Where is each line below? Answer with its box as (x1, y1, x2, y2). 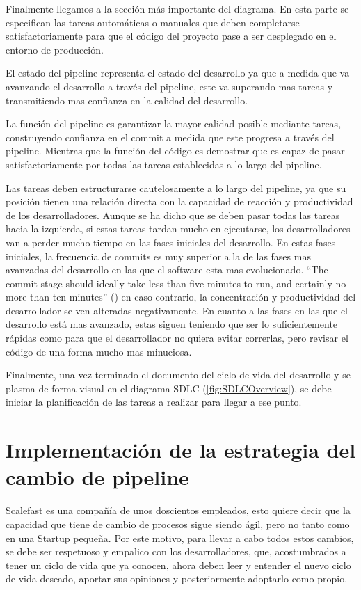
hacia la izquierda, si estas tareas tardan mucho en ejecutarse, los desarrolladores (6, 221, 351, 236)
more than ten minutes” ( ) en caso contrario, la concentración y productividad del (6, 289, 356, 304)
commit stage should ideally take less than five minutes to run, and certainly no (6, 276, 346, 290)
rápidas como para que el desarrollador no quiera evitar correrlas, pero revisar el (6, 330, 348, 345)
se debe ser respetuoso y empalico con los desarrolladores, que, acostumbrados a (6, 544, 346, 559)
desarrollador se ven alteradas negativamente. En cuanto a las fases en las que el (6, 303, 348, 317)
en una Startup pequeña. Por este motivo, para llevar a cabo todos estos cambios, (6, 530, 354, 545)
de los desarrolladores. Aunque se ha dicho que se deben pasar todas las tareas (6, 207, 340, 222)
